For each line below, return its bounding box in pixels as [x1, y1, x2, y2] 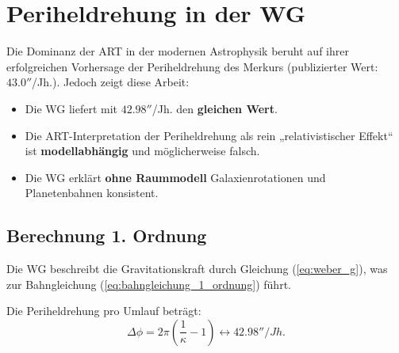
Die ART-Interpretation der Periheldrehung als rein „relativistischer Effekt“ [25, 127, 393, 143]
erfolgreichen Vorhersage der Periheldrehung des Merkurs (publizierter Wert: [6, 58, 378, 74]
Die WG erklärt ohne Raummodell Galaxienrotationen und [25, 169, 326, 185]
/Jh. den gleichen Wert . [152, 100, 278, 116]
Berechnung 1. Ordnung [6, 223, 207, 248]
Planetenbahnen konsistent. [25, 184, 159, 201]
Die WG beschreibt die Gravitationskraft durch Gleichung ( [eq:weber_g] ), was [6, 260, 388, 277]
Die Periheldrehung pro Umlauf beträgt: [6, 302, 201, 319]
